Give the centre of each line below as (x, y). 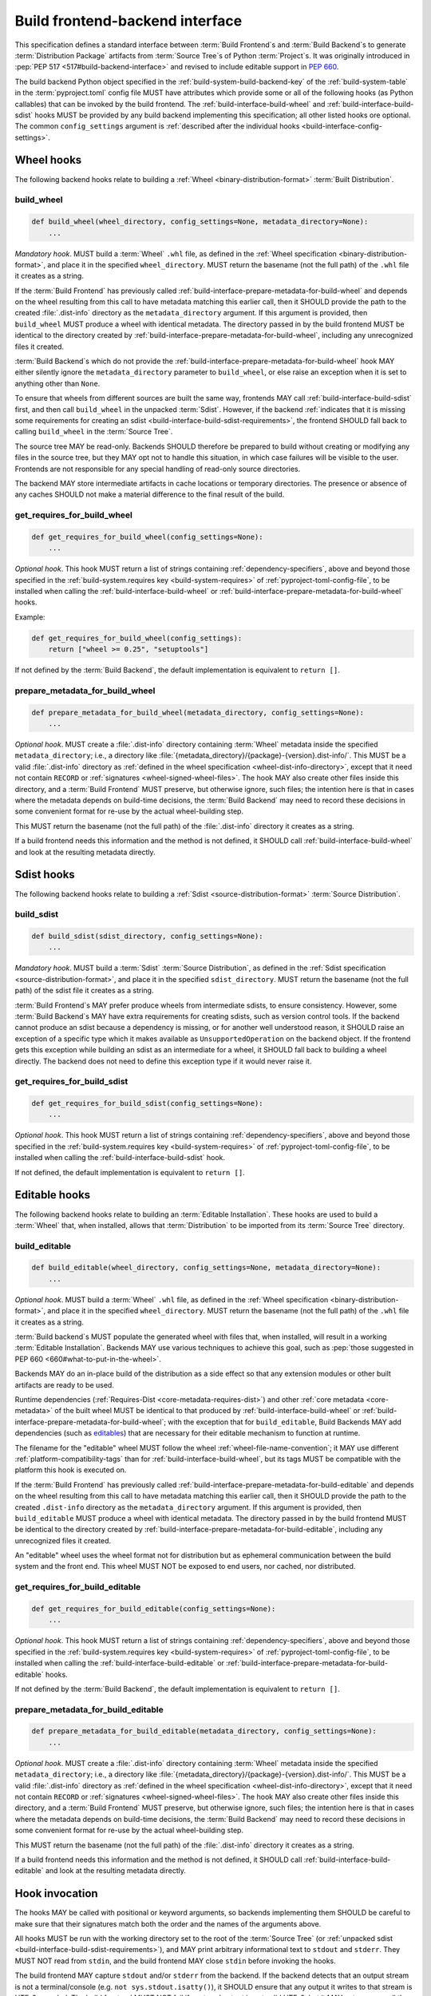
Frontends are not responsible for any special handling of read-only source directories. (158, 469)
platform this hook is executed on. (71, 1470)
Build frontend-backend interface (129, 21)
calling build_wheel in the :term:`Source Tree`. (94, 432)
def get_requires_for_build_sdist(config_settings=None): (147, 1103)
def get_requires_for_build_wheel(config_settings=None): (147, 537)
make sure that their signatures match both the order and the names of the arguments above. (168, 1923)
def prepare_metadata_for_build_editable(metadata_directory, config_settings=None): (204, 1731)
